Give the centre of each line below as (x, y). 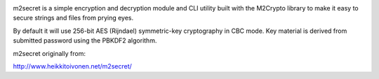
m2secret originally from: (49, 53)
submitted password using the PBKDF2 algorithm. (85, 41)
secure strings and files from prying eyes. (73, 18)
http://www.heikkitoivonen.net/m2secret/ (73, 66)
